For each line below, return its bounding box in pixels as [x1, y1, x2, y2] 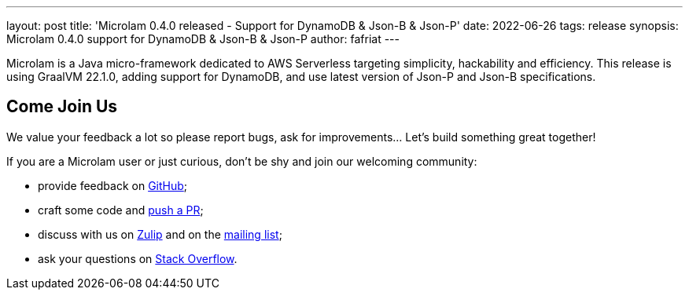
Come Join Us [6, 97, 118, 117]
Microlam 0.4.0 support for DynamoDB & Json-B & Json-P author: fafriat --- [6, 32, 400, 46]
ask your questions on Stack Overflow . [38, 251, 238, 265]
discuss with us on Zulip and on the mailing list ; [38, 227, 282, 241]
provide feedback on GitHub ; [38, 178, 188, 192]
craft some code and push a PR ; [38, 203, 204, 217]
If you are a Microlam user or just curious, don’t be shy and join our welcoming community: [6, 154, 477, 168]
